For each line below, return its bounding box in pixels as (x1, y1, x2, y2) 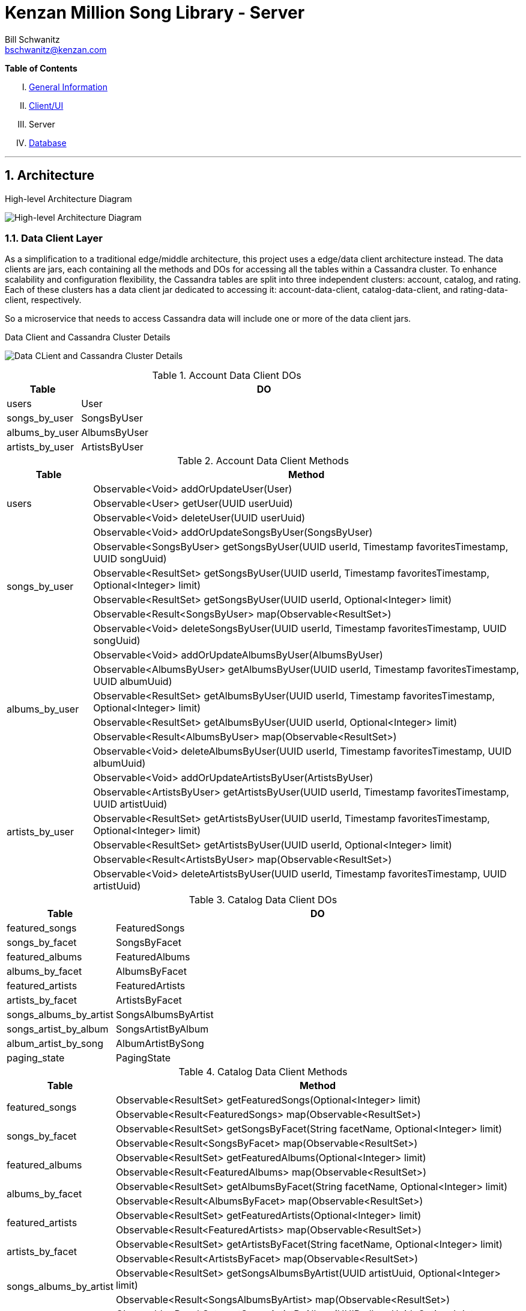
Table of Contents (5, 63, 77, 73)
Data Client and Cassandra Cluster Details (5, 332, 171, 343)
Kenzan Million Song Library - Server (5, 2, 305, 23)
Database (29, 137, 67, 148)
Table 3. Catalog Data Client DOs (189, 894, 337, 906)
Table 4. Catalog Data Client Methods (178, 1066, 348, 1078)
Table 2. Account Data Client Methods (177, 455, 349, 467)
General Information (29, 81, 107, 92)
